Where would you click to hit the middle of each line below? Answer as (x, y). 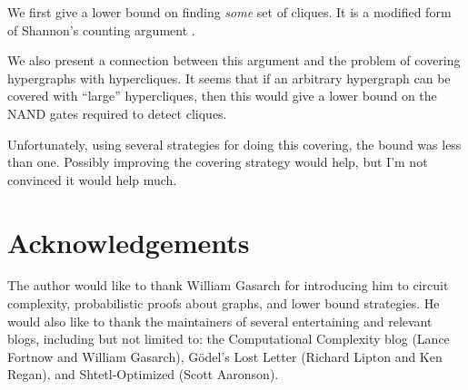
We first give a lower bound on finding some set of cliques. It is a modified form (229, 12)
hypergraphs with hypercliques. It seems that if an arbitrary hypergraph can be (229, 78)
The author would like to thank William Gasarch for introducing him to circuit (228, 285)
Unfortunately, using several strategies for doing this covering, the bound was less (234, 144)
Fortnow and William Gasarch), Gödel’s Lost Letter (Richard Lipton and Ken (225, 356)
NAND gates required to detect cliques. (117, 113)
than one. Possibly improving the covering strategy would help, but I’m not (218, 162)
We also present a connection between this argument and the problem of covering (234, 60)
